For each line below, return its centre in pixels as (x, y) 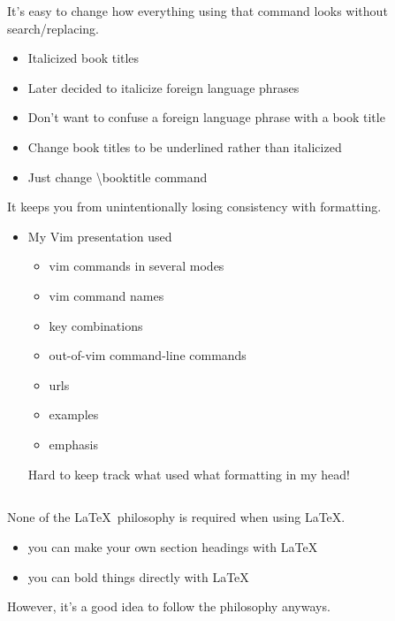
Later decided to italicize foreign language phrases (163, 87)
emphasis (73, 444)
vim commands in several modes (137, 266)
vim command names (106, 295)
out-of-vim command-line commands (148, 355)
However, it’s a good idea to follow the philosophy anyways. (169, 606)
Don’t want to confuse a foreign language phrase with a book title (206, 117)
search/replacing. (53, 28)
